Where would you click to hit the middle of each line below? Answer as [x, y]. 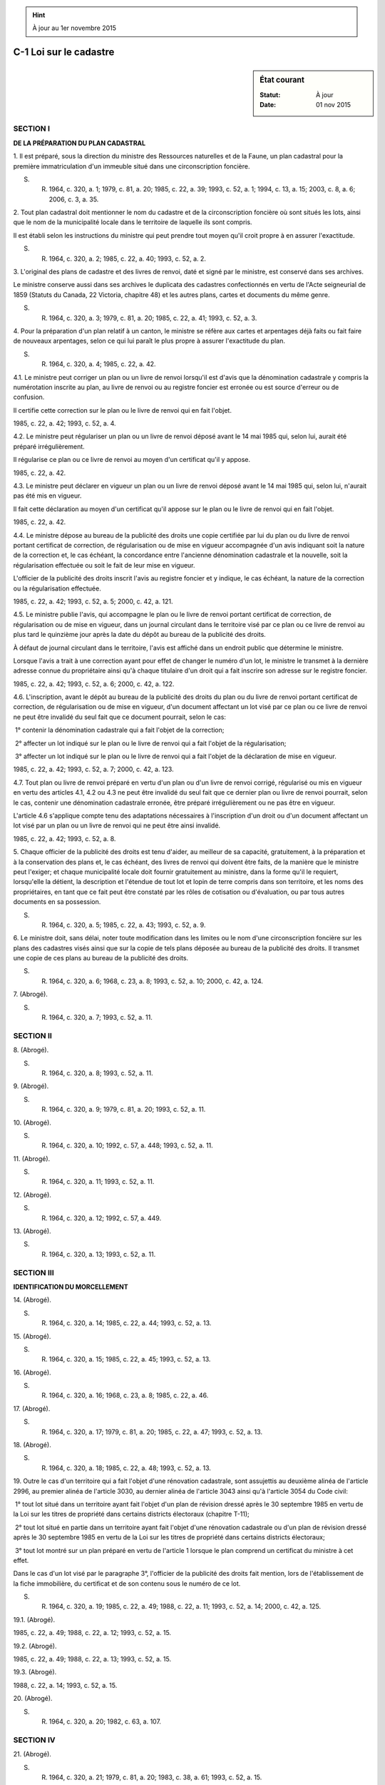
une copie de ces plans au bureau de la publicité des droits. [101, 958]
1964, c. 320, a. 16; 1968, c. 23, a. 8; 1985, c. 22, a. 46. [129, 1395]
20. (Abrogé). [33, 1699]
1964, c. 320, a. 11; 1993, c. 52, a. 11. [102, 1182]
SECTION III [34, 1272]
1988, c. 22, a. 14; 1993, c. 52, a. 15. [65, 1685]
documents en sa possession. [57, 902]
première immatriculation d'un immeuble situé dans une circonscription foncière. [132, 166]
